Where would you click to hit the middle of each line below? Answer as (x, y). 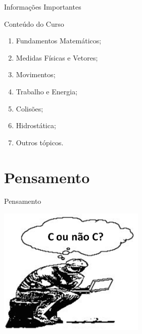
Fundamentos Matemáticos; (59, 41)
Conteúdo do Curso (34, 23)
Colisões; (30, 108)
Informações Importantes (43, 7)
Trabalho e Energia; (47, 91)
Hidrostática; (36, 125)
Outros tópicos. (40, 142)
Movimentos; (36, 74)
